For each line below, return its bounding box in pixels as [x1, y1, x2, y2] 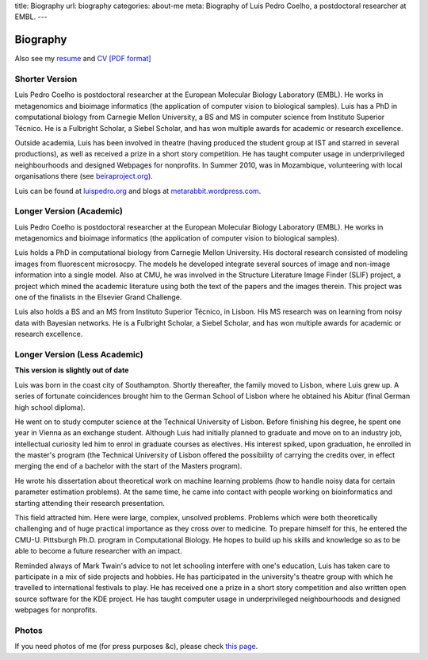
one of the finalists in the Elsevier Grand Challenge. [14, 292, 182, 302]
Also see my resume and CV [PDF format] [14, 54, 151, 64]
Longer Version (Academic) [14, 206, 123, 217]
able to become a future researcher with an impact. [14, 546, 182, 556]
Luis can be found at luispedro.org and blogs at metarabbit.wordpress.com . [14, 186, 262, 195]
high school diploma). [14, 402, 86, 412]
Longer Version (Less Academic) [14, 349, 143, 360]
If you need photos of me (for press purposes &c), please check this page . [14, 642, 258, 651]
